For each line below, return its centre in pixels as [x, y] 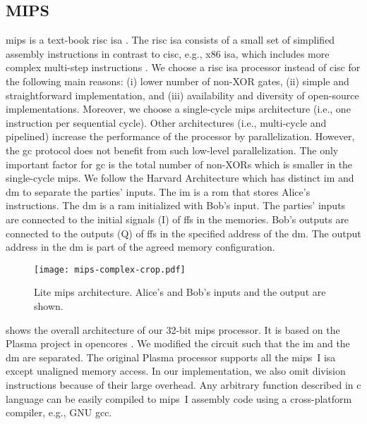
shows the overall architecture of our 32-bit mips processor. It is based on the [173, 329]
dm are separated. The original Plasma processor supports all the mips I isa [171, 357]
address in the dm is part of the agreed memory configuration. [140, 247]
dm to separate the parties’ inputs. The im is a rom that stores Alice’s [158, 191]
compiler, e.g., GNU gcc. [59, 412]
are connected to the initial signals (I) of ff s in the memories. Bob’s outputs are [178, 219]
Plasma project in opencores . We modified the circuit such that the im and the [178, 343]
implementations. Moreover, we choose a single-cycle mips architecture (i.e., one [178, 109]
